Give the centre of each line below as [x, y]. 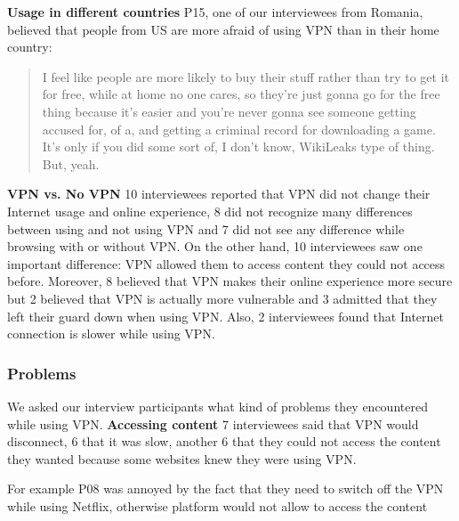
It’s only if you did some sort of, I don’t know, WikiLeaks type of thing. [238, 147]
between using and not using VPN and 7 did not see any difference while [206, 228]
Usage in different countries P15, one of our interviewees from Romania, [215, 12]
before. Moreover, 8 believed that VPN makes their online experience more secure [230, 281]
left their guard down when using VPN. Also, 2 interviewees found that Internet [225, 316]
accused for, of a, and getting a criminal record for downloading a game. [239, 129]
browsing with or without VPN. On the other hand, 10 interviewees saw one [215, 246]
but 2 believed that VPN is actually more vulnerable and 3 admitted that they [222, 298]
